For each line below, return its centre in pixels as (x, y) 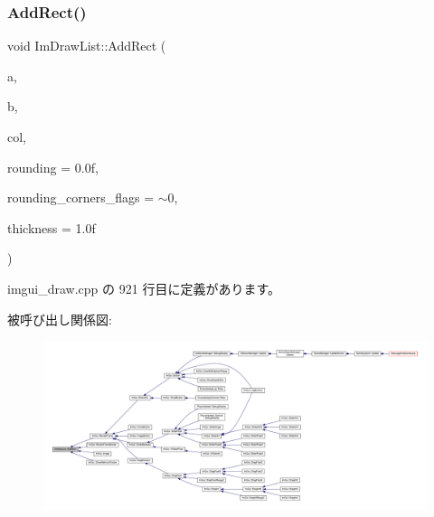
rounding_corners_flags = (81, 197)
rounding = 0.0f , (53, 167)
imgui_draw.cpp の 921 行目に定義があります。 (144, 288)
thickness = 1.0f (52, 227)
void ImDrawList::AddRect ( (87, 46)
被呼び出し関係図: (60, 319)
